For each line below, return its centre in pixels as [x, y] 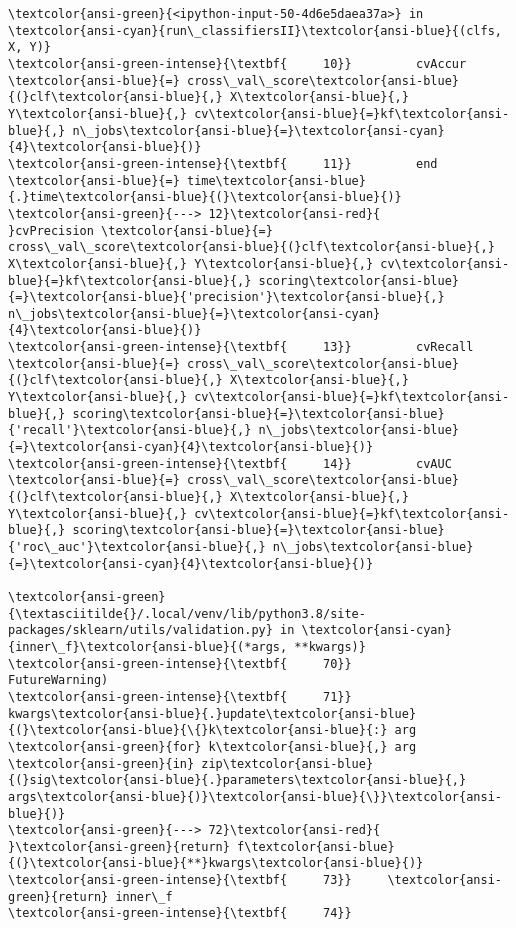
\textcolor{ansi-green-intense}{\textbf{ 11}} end [223, 163]
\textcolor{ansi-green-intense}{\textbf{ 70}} [180, 663]
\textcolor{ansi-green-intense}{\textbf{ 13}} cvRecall [241, 347]
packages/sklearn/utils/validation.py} [140, 630]
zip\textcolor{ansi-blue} [287, 763]
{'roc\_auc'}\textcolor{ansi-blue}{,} [137, 547]
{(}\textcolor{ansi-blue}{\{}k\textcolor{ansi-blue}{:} [198, 730]
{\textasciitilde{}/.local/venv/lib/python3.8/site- [187, 613]
